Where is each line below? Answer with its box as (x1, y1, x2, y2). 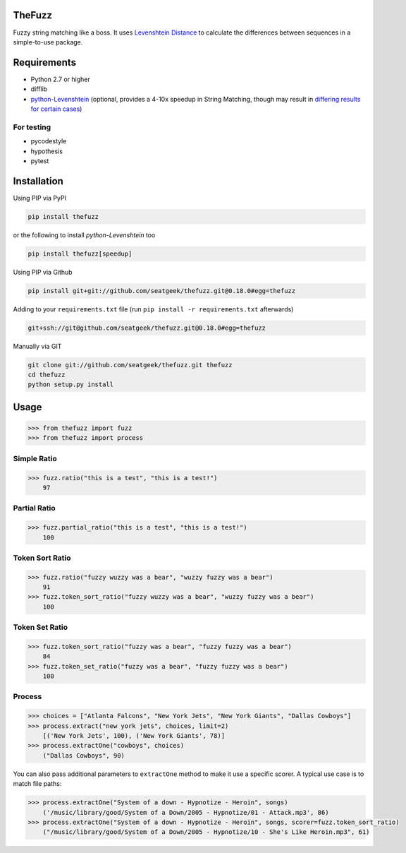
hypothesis (30, 147, 63, 155)
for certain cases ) (30, 105, 82, 113)
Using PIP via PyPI (13, 193, 67, 202)
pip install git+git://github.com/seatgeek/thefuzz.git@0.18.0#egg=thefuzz (27, 287, 296, 294)
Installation (13, 175, 63, 187)
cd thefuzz (27, 371, 66, 379)
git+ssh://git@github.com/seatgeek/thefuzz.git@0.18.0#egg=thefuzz (27, 323, 266, 332)
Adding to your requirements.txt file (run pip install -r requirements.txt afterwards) (13, 304, 294, 314)
